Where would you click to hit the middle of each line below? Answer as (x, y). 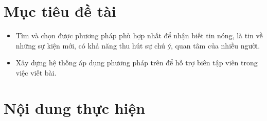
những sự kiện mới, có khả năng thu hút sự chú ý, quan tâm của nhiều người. (138, 45)
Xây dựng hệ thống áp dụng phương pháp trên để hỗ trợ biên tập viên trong (137, 63)
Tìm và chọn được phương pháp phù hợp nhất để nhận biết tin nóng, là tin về (139, 35)
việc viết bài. (36, 72)
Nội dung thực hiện (75, 107)
